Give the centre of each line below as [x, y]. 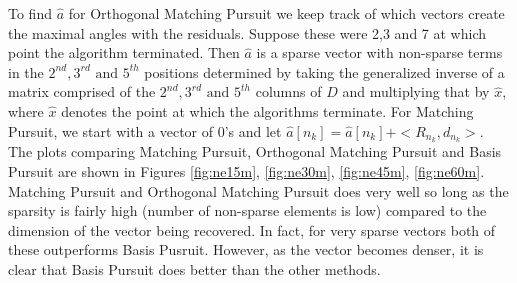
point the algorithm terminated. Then [124, 52]
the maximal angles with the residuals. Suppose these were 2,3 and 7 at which [247, 32]
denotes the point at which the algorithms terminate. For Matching [267, 110]
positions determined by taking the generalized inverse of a [324, 71]
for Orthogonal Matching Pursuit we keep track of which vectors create [286, 13]
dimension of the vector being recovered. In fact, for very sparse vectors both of [252, 229]
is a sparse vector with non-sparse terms [379, 52]
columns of [288, 91]
